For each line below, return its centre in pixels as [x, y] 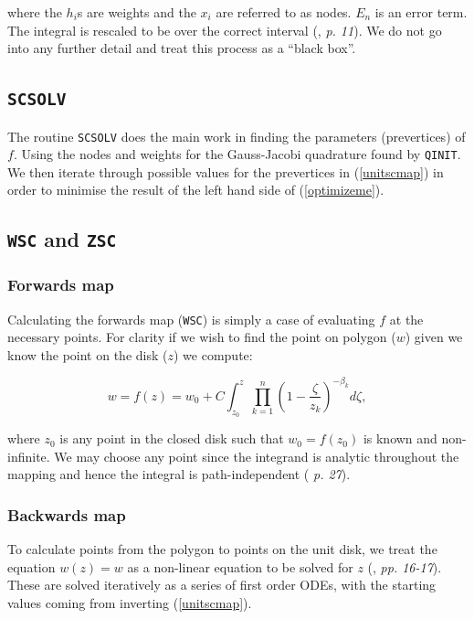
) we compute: [213, 354]
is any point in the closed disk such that [172, 438]
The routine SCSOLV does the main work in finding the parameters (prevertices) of [237, 136]
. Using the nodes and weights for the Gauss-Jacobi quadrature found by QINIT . [237, 154]
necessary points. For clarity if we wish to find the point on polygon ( [202, 337]
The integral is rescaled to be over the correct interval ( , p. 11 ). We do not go [225, 30]
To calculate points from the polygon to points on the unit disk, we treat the [222, 549]
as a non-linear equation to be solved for [240, 566]
